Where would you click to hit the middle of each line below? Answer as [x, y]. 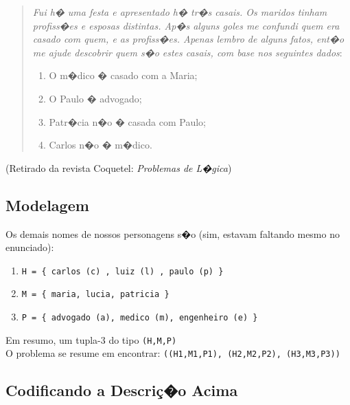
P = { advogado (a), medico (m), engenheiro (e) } [140, 318]
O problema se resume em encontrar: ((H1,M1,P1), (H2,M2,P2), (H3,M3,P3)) [173, 353]
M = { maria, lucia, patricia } [95, 295]
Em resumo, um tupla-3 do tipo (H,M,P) [91, 339]
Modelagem [47, 205]
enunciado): [30, 247]
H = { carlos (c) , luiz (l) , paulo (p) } [122, 271]
